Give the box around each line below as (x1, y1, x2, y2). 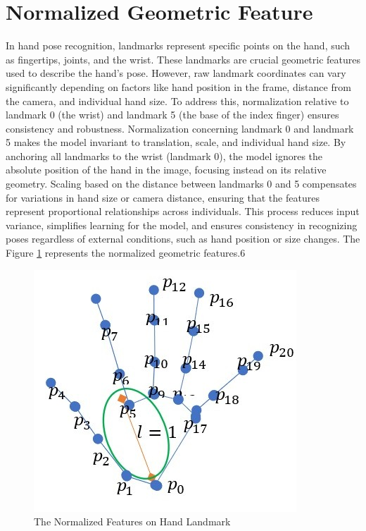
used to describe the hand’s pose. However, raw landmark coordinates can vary (6, 66, 346, 80)
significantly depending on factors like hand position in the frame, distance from (6, 79, 351, 94)
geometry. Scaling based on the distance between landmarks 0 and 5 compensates (6, 176, 357, 191)
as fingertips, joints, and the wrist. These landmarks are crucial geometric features (6, 51, 361, 66)
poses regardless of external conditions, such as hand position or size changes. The (6, 231, 360, 246)
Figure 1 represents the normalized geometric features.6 (6, 245, 246, 260)
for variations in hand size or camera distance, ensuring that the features (6, 190, 320, 205)
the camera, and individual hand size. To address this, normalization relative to (6, 93, 349, 108)
